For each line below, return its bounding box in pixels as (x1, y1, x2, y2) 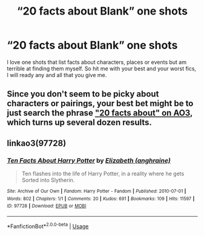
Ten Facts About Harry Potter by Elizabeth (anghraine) (7, 156, 171, 164)
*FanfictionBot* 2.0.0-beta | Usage (7, 221, 89, 230)
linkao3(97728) (7, 138, 67, 148)
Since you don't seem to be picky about (7, 89, 159, 99)
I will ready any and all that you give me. (7, 71, 107, 78)
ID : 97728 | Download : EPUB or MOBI (7, 203, 87, 209)
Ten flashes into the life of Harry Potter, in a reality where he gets (21, 170, 185, 177)
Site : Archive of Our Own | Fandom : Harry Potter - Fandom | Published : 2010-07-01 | (7, 188, 186, 195)
